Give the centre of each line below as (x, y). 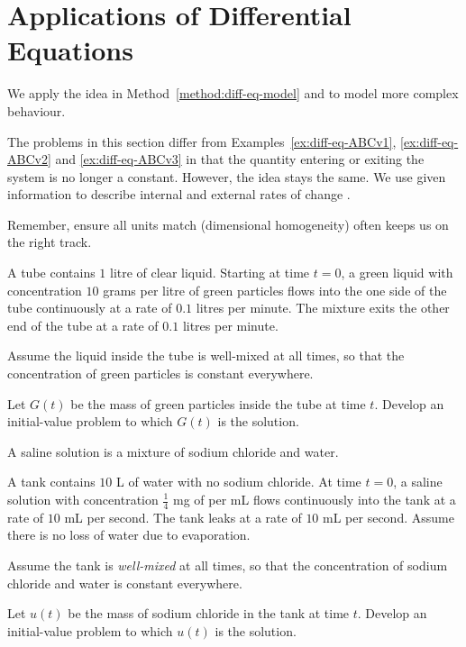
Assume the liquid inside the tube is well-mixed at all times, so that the (206, 355)
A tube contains (51, 273)
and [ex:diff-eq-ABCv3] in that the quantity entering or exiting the (240, 159)
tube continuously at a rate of (90, 308)
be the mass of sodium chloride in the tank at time (209, 613)
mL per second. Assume (388, 517)
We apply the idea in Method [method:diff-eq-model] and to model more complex (233, 93)
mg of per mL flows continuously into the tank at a (314, 499)
